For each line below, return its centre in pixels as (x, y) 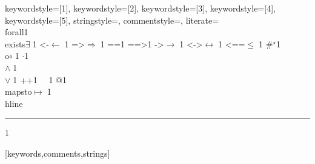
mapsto (18, 91)
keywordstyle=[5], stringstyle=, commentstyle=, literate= (112, 20)
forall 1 (17, 32)
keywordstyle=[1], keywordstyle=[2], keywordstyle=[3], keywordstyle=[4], (140, 8)
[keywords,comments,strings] (58, 153)
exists (15, 43)
